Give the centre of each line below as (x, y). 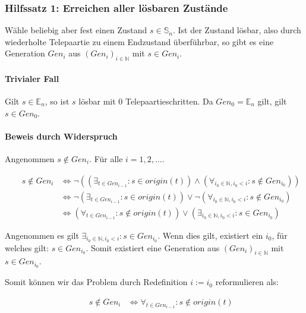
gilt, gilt (272, 101)
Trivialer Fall (32, 78)
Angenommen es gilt (42, 235)
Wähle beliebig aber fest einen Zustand (76, 30)
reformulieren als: (247, 282)
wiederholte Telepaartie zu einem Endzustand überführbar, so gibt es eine (139, 41)
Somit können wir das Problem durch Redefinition (96, 282)
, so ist (57, 101)
